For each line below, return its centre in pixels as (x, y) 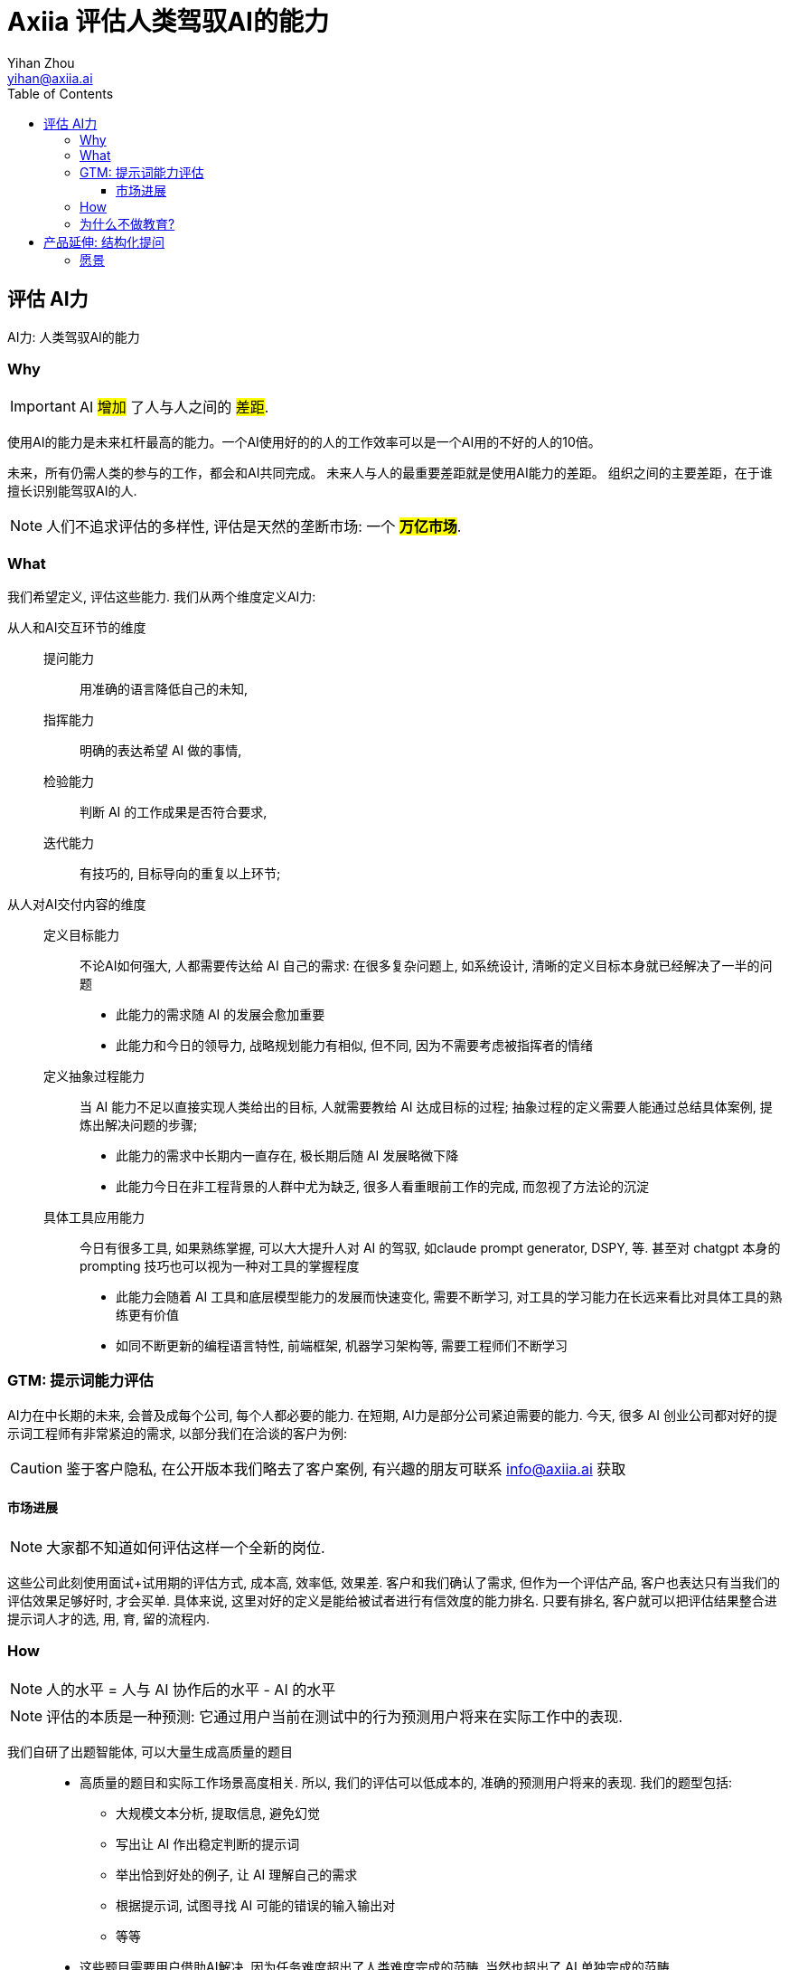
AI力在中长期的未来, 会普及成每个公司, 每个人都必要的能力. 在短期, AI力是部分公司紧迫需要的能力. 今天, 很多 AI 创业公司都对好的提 (392, 1415)
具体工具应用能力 (94, 1217)
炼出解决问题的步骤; (139, 1125)
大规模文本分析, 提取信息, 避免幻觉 (218, 1813)
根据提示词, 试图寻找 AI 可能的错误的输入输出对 (256, 1905)
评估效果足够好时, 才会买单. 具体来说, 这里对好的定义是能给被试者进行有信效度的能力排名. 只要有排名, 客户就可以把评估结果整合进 (392, 1601)
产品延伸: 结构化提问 (104, 242)
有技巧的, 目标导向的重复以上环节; (180, 874)
